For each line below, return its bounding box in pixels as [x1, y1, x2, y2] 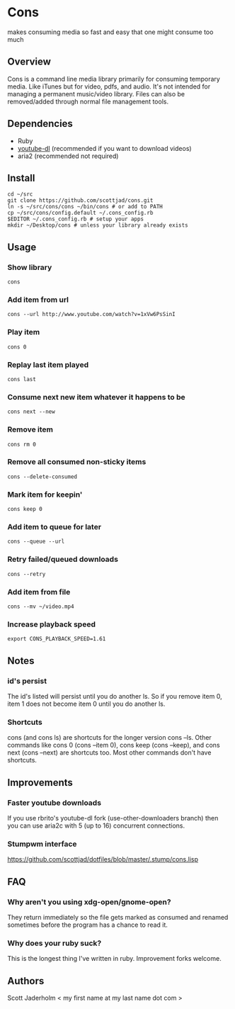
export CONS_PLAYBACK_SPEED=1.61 [7, 636, 106, 643]
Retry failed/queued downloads [7, 554, 119, 564]
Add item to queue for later [7, 522, 101, 532]
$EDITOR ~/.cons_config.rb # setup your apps [7, 215, 144, 223]
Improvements [7, 777, 73, 789]
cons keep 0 [7, 506, 42, 513]
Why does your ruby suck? [7, 938, 102, 948]
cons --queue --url [7, 538, 65, 546]
